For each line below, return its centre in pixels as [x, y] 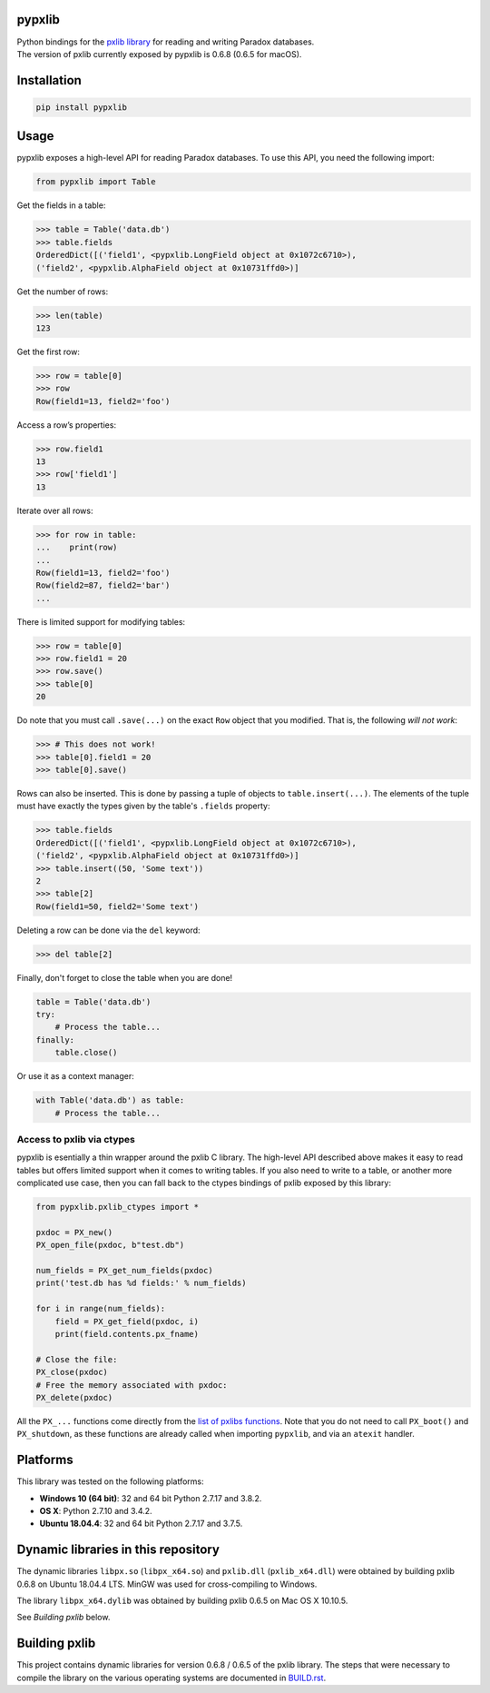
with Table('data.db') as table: [110, 1100]
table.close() [86, 1053]
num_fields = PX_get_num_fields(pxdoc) [124, 1270]
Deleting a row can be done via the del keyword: [108, 930]
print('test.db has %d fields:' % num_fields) [141, 1283]
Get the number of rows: [63, 292]
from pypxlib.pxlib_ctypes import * [118, 1207]
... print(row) [77, 548]
